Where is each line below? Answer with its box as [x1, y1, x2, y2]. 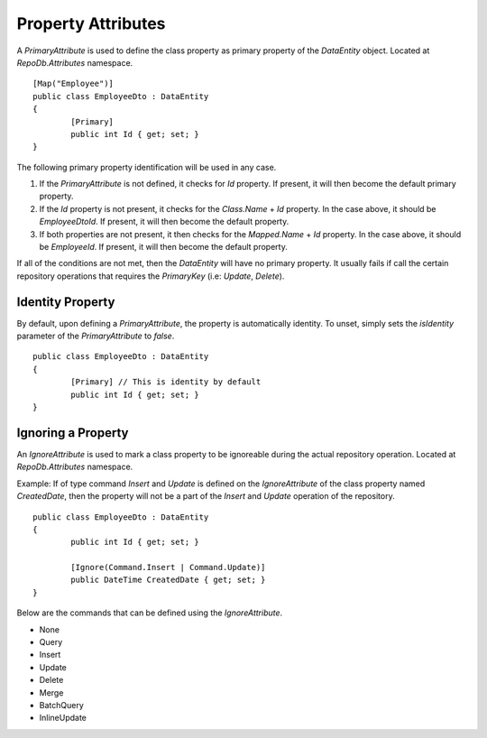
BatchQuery [39, 699, 85, 710]
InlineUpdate [39, 713, 87, 724]
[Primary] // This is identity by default [70, 377, 262, 387]
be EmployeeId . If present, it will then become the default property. [39, 242, 288, 253]
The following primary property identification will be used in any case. [16, 161, 277, 172]
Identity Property [16, 294, 115, 309]
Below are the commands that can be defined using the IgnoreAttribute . [16, 607, 283, 618]
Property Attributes [16, 14, 166, 33]
